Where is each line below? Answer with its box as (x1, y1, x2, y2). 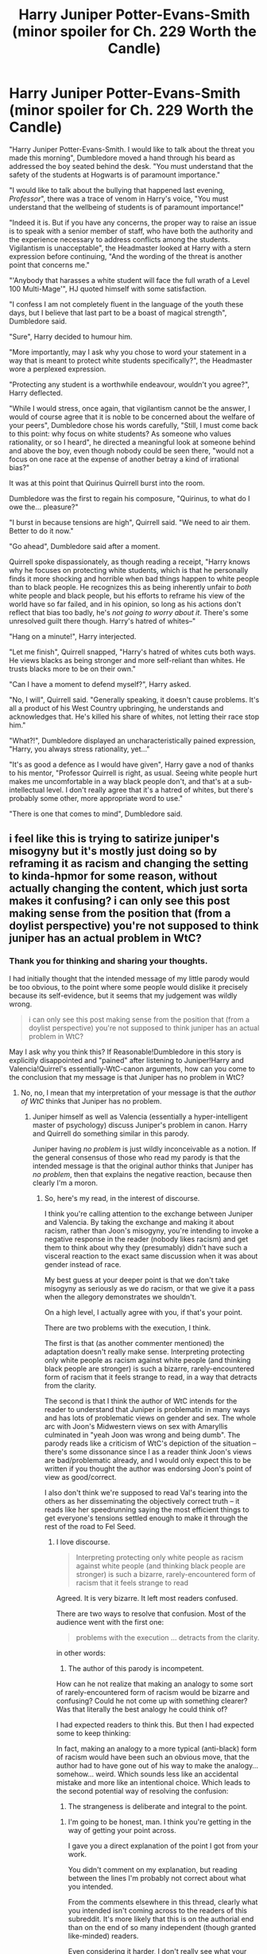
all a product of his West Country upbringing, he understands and (9, 703, 224, 712)
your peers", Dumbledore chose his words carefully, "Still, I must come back (9, 420, 259, 430)
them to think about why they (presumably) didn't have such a (44, 1242, 248, 1252)
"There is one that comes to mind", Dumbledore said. (9, 809, 183, 818)
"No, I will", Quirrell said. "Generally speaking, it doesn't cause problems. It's (9, 695, 260, 704)
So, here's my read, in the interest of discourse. (44, 1193, 200, 1203)
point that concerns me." (9, 260, 91, 269)
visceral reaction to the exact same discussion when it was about (44, 1251, 258, 1261)
